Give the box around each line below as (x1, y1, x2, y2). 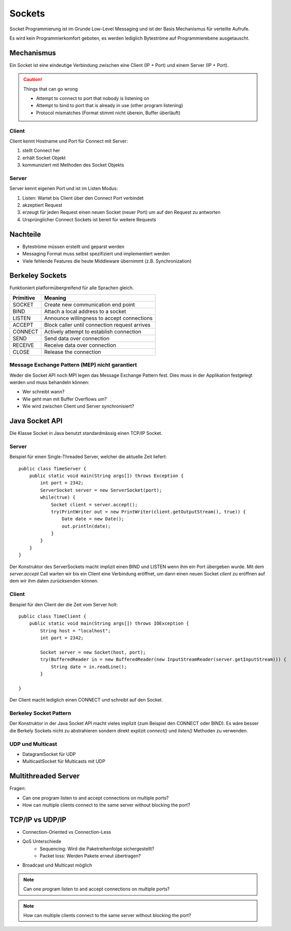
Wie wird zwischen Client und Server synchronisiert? (22, 403, 134, 409)
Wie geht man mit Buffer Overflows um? (22, 396, 107, 402)
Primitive (12, 294, 35, 301)
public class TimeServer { (18, 466, 87, 471)
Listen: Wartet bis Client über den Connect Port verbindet (22, 195, 144, 201)
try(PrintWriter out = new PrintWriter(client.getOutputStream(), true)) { (51, 508, 246, 515)
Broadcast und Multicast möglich (22, 862, 92, 868)
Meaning (44, 294, 67, 301)
